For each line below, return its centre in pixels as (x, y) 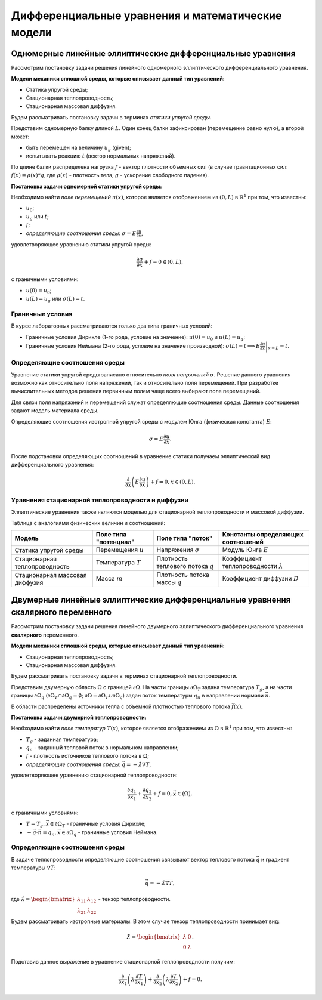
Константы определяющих (263, 535)
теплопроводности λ (253, 566)
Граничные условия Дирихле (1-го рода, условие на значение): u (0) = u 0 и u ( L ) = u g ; (136, 337)
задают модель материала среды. (55, 411)
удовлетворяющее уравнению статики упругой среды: (81, 245)
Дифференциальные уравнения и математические (146, 16)
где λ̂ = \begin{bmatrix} (43, 899)
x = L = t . (278, 346)
